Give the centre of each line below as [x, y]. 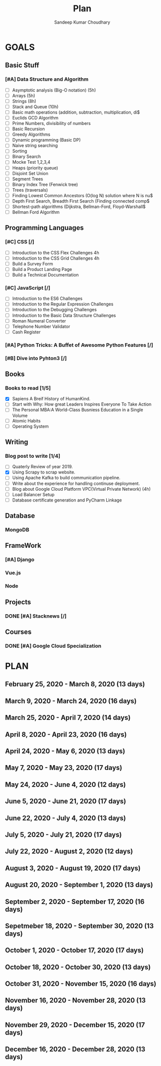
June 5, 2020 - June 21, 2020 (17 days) [66, 801]
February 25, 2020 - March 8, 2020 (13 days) [75, 684]
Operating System [30, 426]
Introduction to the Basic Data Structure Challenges [64, 315]
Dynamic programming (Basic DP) [46, 140]
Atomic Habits [26, 420]
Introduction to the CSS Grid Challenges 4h [56, 258]
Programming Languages [45, 228]
